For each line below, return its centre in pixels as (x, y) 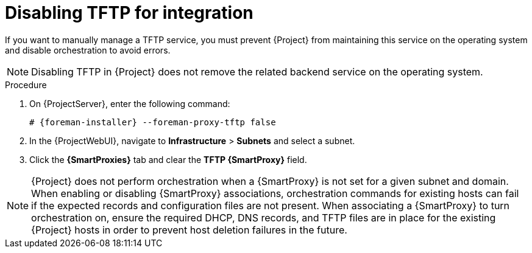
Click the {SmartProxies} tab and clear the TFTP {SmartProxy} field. (168, 159)
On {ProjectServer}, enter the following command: (130, 103)
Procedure (26, 85)
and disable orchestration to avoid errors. (88, 50)
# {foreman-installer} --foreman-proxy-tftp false (153, 122)
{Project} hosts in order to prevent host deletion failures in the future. (189, 230)
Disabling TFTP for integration (129, 13)
